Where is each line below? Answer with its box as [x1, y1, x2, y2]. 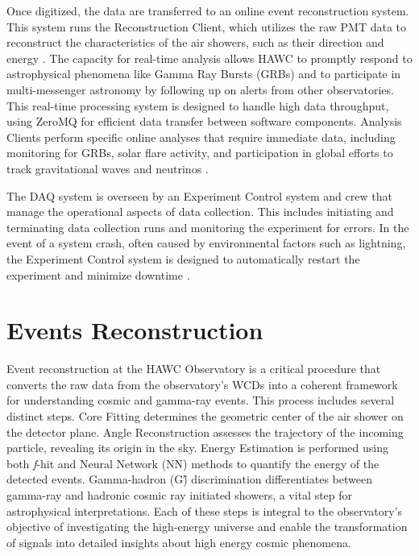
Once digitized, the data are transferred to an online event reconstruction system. [6, 2, 409, 19]
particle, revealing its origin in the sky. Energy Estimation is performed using [6, 439, 388, 456]
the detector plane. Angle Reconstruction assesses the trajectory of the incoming [6, 423, 404, 440]
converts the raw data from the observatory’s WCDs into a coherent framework [6, 376, 398, 392]
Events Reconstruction [6, 313, 263, 346]
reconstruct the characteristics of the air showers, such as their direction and [6, 34, 384, 51]
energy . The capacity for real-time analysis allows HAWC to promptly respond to [6, 49, 413, 66]
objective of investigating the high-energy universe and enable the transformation [6, 518, 408, 535]
